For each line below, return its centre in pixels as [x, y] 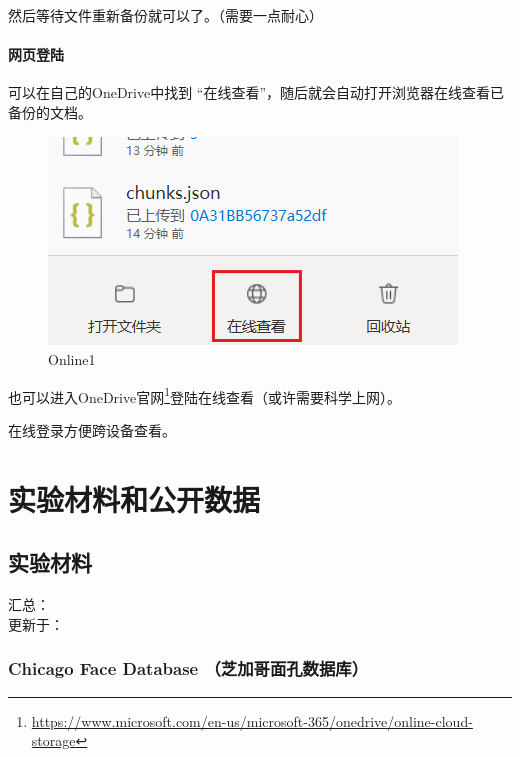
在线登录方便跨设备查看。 [92, 430]
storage [53, 740]
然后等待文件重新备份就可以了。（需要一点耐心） [165, 15]
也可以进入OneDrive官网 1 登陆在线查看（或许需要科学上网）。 [205, 395]
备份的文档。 [50, 111]
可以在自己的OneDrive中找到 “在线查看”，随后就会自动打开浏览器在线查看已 [256, 92]
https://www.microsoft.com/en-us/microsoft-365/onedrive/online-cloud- [252, 720]
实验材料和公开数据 [134, 498]
